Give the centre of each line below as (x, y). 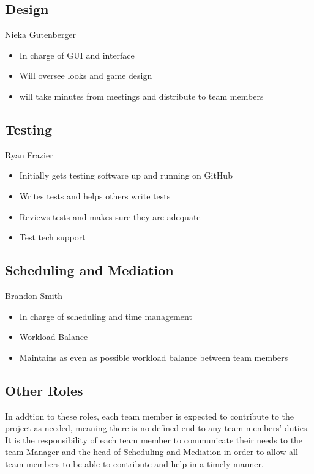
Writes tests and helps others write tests (95, 195)
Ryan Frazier (29, 154)
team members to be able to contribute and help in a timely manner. (134, 463)
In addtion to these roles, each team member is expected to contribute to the (150, 416)
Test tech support (52, 237)
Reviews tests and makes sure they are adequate (110, 216)
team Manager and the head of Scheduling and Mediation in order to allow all (151, 452)
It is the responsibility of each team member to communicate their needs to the (154, 439)
